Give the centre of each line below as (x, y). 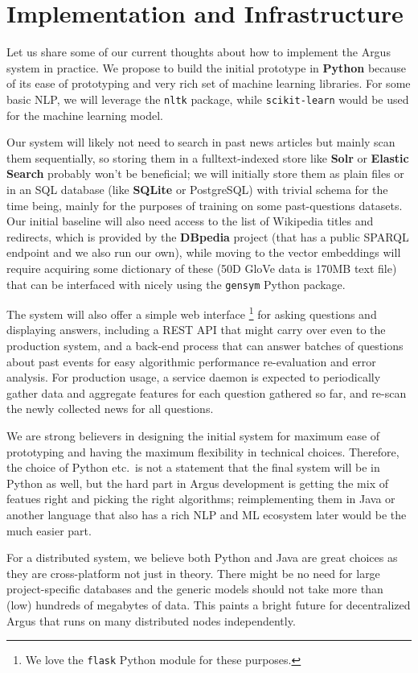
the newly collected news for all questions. (110, 409)
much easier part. (49, 530)
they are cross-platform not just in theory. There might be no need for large (193, 573)
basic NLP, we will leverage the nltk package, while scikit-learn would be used (208, 99)
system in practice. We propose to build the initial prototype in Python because (207, 67)
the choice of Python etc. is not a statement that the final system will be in (193, 467)
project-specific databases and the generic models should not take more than (195, 589)
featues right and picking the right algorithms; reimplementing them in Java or (201, 499)
